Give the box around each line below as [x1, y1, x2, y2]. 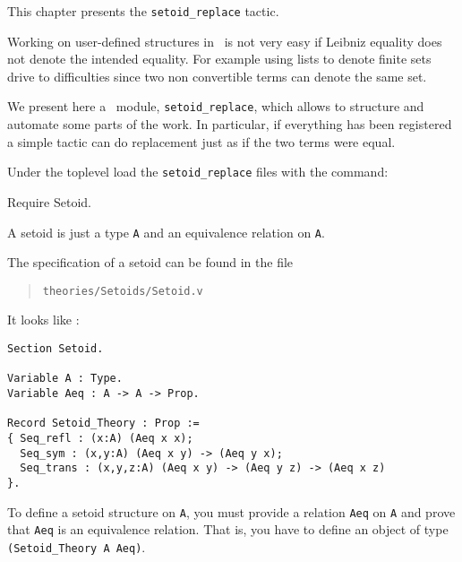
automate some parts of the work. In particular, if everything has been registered [7, 115, 452, 134]
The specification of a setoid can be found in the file [7, 253, 294, 272]
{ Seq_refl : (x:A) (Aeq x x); [7, 431, 193, 445]
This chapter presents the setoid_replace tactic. [7, 2, 279, 20]
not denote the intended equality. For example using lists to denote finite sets [7, 49, 432, 68]
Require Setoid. [7, 192, 91, 211]
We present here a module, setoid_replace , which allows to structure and [7, 97, 424, 116]
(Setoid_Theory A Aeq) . [7, 537, 146, 556]
